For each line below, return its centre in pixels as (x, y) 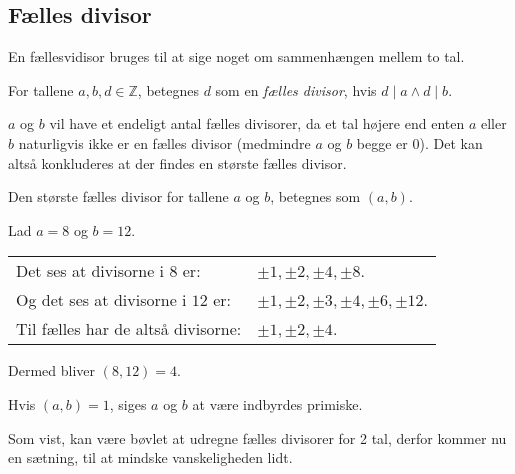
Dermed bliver (51, 370)
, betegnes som (315, 196)
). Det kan (451, 142)
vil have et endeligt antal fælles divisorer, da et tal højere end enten (257, 123)
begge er (382, 142)
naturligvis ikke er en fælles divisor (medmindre (164, 142)
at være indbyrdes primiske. (277, 403)
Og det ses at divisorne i (101, 300)
